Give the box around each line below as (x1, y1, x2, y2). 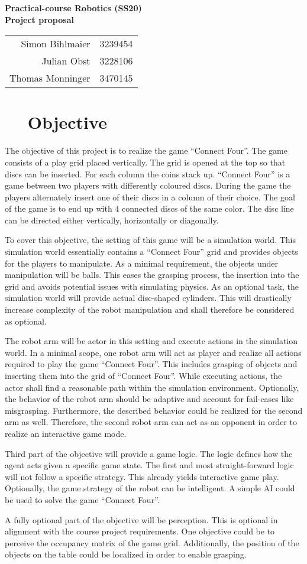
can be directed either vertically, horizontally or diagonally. (5, 213, 219, 226)
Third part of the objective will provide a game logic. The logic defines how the (5, 447, 293, 459)
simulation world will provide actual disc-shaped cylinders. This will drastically (5, 291, 292, 304)
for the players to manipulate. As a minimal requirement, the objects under (5, 257, 279, 269)
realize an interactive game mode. (5, 427, 127, 439)
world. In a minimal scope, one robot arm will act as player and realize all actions (5, 346, 302, 358)
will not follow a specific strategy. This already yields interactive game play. (5, 470, 279, 482)
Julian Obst (41, 54, 91, 68)
